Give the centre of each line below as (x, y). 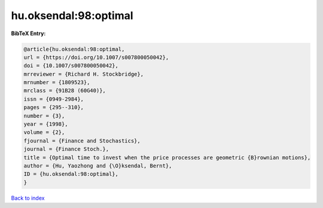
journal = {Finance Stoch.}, (66, 149)
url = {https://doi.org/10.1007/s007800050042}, (96, 57)
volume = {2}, (44, 132)
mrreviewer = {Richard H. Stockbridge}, (83, 74)
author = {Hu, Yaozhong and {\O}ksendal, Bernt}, (98, 166)
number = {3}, (44, 116)
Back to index (28, 198)
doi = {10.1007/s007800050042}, (71, 66)
